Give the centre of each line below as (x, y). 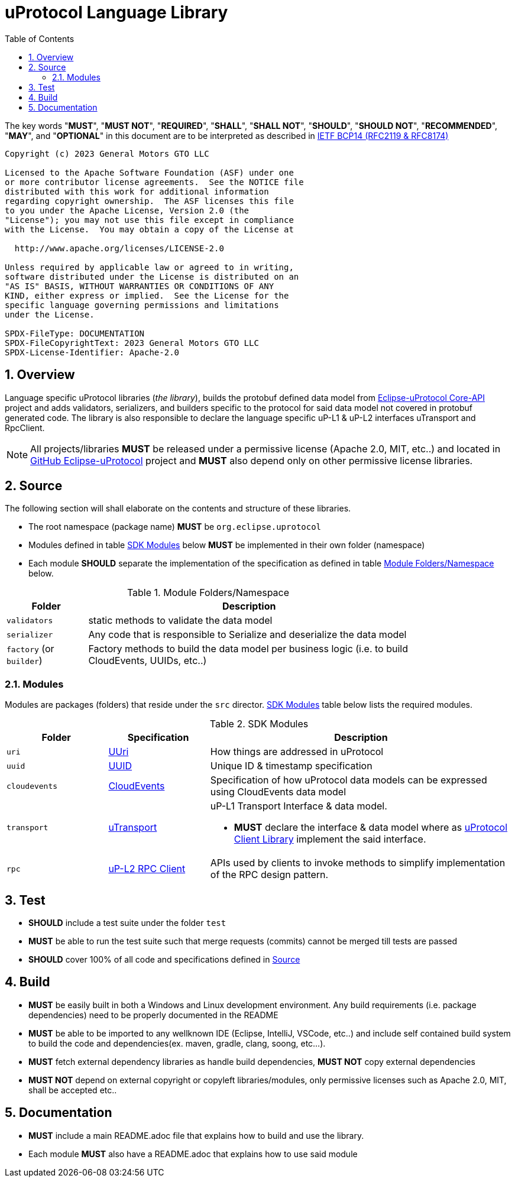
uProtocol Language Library (116, 12)
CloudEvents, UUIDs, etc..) (148, 661)
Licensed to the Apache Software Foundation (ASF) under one (149, 172)
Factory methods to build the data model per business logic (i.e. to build (248, 649)
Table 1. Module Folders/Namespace (208, 593)
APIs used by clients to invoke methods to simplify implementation (358, 863)
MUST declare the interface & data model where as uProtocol (371, 828)
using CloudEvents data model (278, 792)
